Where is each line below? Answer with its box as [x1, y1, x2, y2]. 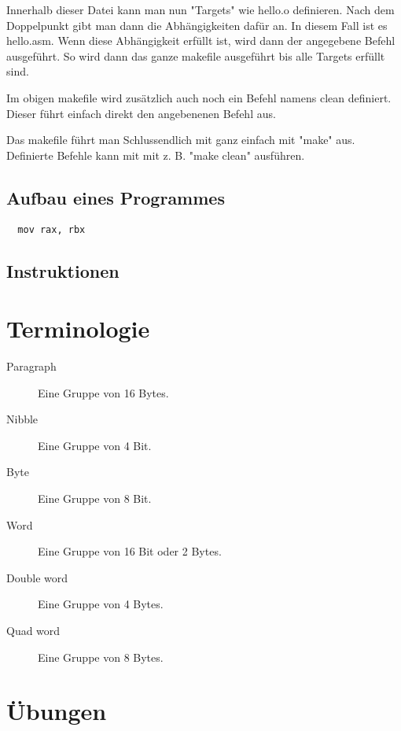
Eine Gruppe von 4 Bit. [38, 437, 152, 453]
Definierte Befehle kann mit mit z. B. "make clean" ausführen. [6, 146, 305, 163]
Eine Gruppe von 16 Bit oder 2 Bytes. [38, 543, 222, 559]
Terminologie [6, 312, 150, 345]
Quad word [6, 622, 61, 639]
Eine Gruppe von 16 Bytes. [38, 384, 169, 401]
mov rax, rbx [17, 223, 86, 235]
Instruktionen [6, 258, 120, 282]
